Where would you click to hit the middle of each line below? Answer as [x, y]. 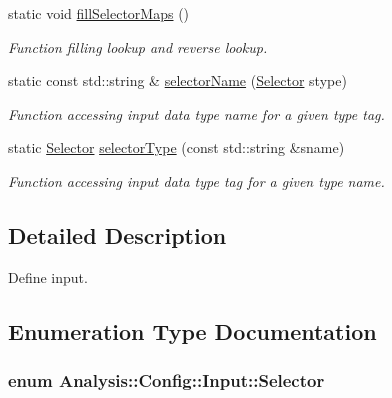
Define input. [48, 276]
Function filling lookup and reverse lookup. [138, 46]
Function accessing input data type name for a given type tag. [196, 113]
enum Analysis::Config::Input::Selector [166, 380]
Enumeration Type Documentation [192, 330]
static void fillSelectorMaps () [99, 13]
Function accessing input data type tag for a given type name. [196, 180]
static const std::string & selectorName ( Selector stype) [177, 80]
